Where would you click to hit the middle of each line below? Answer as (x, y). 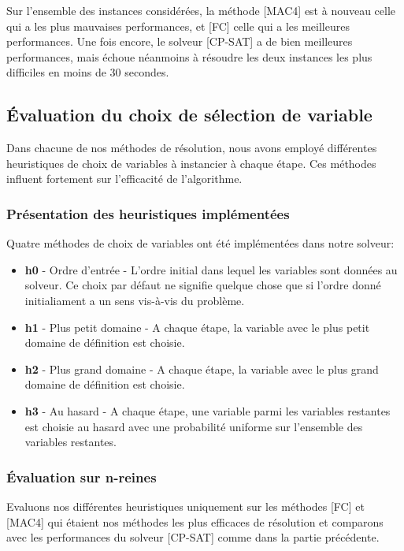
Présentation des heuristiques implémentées (148, 213)
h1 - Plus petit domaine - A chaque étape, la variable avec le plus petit (197, 327)
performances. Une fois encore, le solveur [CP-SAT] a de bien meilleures (180, 41)
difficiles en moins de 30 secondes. (88, 72)
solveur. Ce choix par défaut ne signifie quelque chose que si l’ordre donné (203, 285)
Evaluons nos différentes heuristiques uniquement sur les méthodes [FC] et (185, 506)
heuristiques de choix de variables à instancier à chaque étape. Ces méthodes (191, 163)
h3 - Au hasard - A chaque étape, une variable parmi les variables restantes (208, 410)
